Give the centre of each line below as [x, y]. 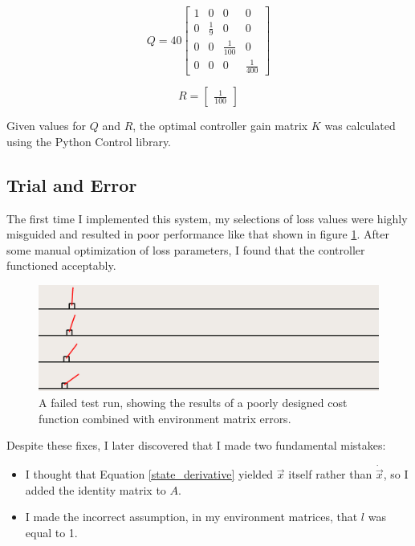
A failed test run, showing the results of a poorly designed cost [193, 403]
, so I [396, 474]
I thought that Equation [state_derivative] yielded [149, 474]
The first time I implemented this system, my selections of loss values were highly [207, 218]
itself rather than [330, 474]
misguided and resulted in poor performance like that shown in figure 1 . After [198, 234]
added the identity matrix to [96, 489]
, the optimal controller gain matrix [220, 126]
